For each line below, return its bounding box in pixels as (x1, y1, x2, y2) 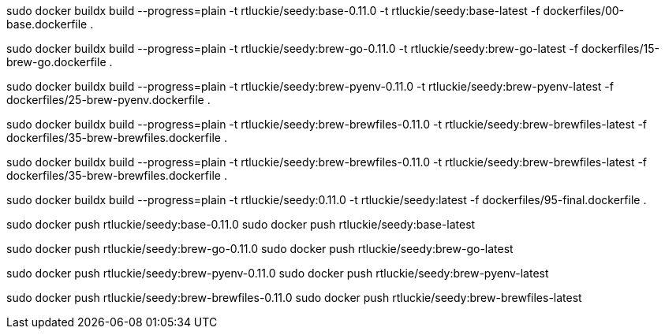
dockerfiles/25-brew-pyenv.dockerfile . (6, 93, 211, 106)
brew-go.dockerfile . (6, 55, 113, 69)
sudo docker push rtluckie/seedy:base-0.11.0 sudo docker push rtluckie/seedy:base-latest (6, 218, 476, 231)
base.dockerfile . (6, 17, 94, 31)
